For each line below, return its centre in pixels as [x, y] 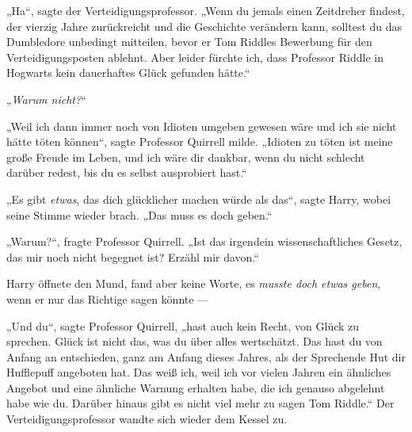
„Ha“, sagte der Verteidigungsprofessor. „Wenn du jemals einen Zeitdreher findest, [206, 10]
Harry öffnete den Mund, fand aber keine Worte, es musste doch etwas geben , [194, 283]
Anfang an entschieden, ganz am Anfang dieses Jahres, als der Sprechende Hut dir [206, 356]
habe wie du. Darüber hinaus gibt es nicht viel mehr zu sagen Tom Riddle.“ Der [200, 403]
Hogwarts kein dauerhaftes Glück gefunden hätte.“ [128, 73]
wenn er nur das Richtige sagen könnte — [108, 298]
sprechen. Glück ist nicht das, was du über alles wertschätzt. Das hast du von [195, 341]
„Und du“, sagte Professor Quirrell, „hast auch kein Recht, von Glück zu [183, 325]
